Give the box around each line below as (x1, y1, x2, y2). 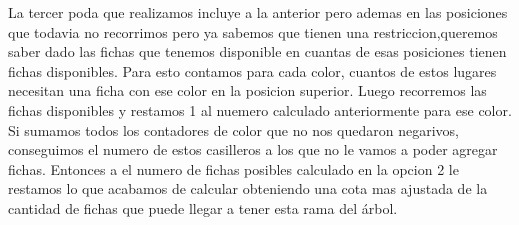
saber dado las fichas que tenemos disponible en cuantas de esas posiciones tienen (8, 41, 507, 62)
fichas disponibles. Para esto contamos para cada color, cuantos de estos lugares (8, 60, 497, 81)
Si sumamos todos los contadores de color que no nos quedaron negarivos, (8, 119, 460, 140)
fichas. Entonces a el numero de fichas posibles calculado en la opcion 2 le (8, 158, 459, 179)
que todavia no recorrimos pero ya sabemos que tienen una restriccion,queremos (8, 21, 498, 42)
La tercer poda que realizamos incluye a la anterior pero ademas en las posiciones (8, 2, 508, 22)
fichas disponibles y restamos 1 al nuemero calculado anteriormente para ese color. (8, 99, 512, 120)
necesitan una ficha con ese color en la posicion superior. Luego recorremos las (8, 80, 487, 101)
